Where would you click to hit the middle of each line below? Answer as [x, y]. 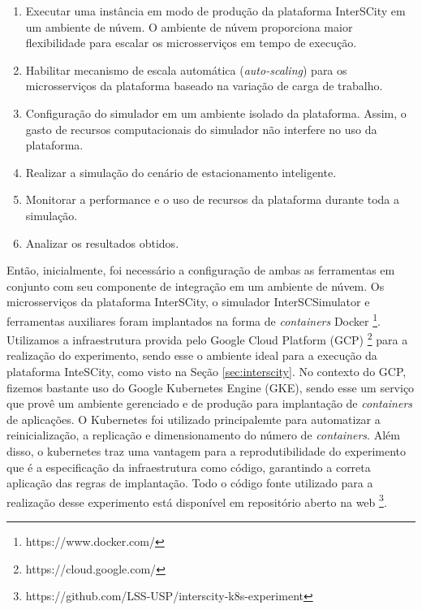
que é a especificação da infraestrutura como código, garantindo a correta [189, 467]
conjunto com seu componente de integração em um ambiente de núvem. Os [196, 286]
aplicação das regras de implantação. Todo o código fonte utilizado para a [190, 483]
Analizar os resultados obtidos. [102, 242]
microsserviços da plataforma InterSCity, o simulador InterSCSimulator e [188, 302]
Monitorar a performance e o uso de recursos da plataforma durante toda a [213, 199]
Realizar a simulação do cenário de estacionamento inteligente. [181, 172]
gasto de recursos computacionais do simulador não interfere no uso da [201, 129]
